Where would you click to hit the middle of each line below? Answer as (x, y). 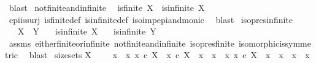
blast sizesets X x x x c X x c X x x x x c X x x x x (169, 55)
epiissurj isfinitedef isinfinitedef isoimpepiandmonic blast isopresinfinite (151, 19)
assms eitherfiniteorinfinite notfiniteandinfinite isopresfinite (121, 43)
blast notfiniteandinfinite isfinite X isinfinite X (107, 7)
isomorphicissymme (275, 43)
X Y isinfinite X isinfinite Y (87, 31)
